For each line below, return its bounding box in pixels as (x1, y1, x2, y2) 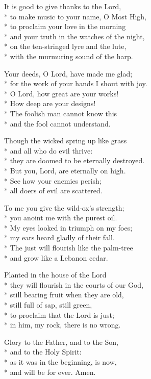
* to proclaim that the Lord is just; (4, 309, 114, 320)
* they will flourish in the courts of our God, (4, 279, 144, 290)
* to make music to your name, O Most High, (4, 11, 146, 21)
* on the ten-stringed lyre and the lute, (4, 41, 127, 52)
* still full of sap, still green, (4, 299, 92, 310)
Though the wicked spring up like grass (4, 135, 127, 146)
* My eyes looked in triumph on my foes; (4, 222, 133, 233)
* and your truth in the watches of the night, (4, 31, 145, 41)
